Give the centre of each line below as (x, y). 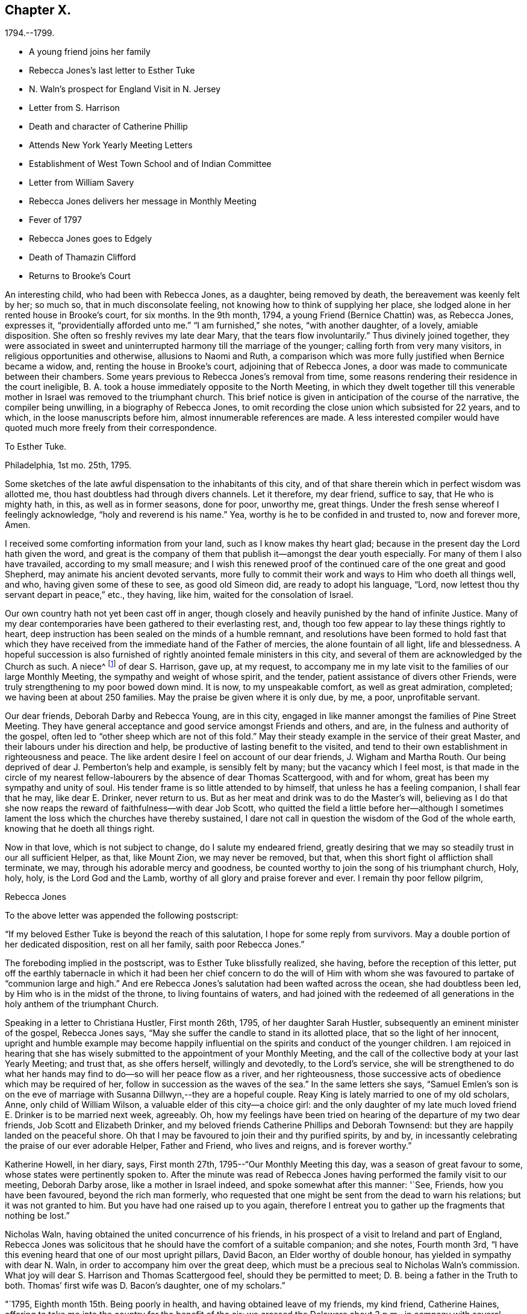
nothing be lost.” (37, 1216)
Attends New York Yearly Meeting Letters (111, 145)
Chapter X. (38, 10)
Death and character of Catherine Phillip (108, 127)
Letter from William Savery (82, 183)
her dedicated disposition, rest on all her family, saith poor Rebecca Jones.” (155, 945)
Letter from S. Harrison (74, 108)
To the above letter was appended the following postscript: (122, 916)
